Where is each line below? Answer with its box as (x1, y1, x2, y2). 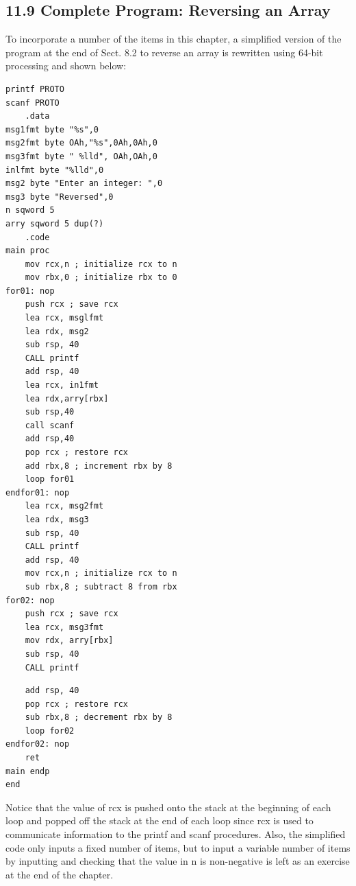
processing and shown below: (5, 58, 127, 73)
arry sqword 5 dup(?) (5, 218, 104, 229)
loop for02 (25, 725, 75, 736)
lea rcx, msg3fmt (25, 622, 104, 632)
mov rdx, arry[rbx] (25, 636, 114, 646)
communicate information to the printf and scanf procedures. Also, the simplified (5, 827, 346, 841)
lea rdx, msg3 (25, 514, 89, 524)
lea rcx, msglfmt (25, 313, 104, 323)
